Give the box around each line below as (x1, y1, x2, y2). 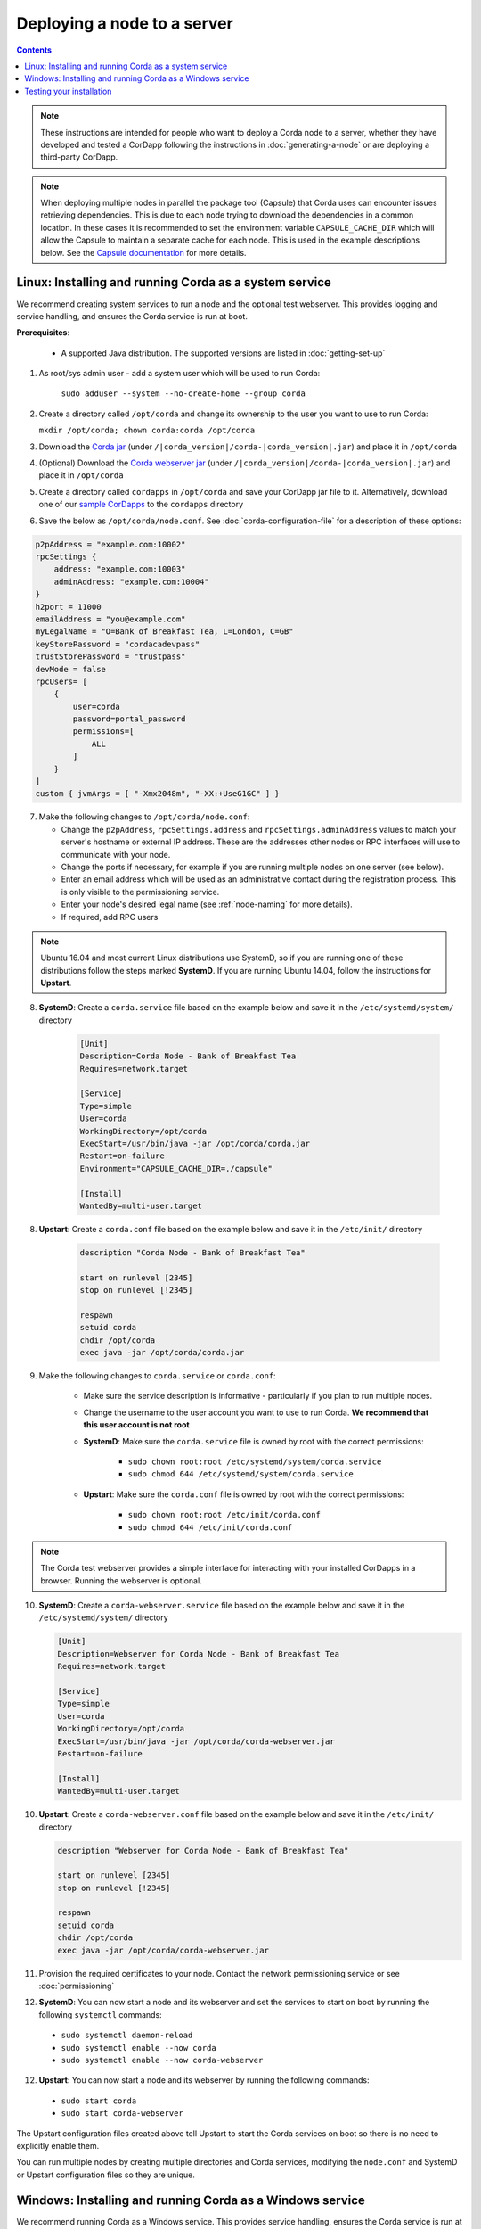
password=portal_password (72, 714, 186, 724)
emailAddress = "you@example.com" (35, 613, 186, 624)
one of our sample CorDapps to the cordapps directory (38, 499, 244, 510)
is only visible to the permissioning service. (61, 886, 220, 897)
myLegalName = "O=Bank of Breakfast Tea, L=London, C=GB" (35, 627, 294, 637)
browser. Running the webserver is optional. (40, 1575, 202, 1586)
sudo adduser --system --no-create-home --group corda (61, 389, 306, 399)
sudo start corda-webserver (61, 2109, 184, 2118)
